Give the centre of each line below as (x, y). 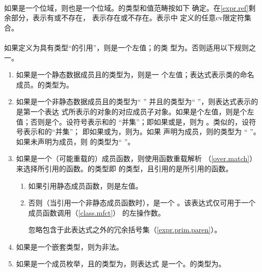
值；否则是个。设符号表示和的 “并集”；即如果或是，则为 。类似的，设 (133, 121)
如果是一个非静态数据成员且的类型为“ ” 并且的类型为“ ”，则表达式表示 (134, 101)
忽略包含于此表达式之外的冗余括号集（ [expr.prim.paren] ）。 (125, 230)
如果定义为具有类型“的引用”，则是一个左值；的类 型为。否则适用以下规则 (126, 47)
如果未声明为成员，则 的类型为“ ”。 (75, 141)
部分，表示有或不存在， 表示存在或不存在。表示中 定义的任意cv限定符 (127, 18)
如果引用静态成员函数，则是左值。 (85, 185)
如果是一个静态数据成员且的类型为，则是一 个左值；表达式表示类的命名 (135, 74)
